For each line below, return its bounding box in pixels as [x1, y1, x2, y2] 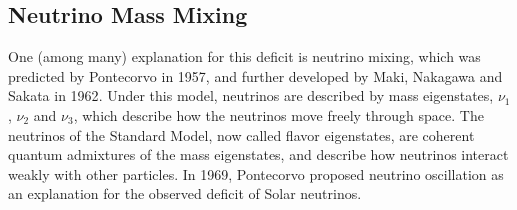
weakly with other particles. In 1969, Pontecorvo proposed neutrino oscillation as [8, 163, 504, 184]
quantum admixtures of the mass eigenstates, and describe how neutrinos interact [8, 144, 509, 165]
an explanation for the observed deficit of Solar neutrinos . [8, 183, 362, 204]
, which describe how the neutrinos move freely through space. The [73, 104, 484, 125]
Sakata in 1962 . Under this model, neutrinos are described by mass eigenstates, [8, 85, 494, 106]
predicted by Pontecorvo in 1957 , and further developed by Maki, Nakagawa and [8, 65, 503, 86]
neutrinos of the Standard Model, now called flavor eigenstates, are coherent [8, 124, 475, 145]
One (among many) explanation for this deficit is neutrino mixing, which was [8, 46, 481, 67]
